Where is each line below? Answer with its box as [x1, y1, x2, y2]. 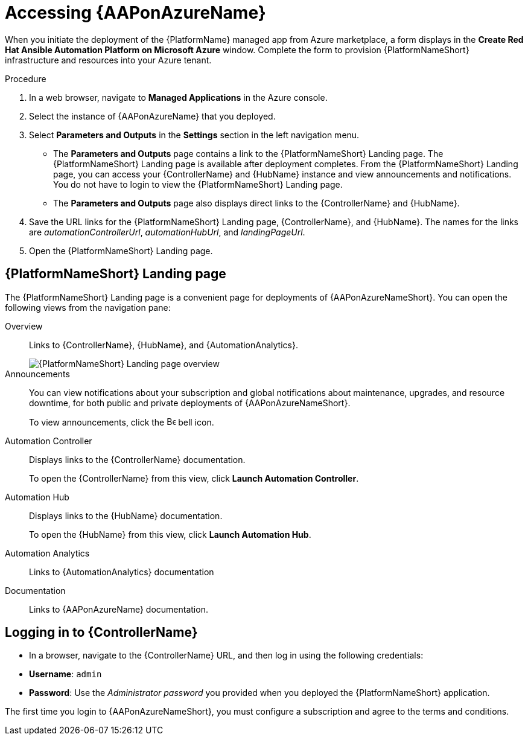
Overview [5, 321, 43, 331]
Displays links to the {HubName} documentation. [29, 510, 223, 521]
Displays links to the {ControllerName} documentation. [29, 454, 246, 465]
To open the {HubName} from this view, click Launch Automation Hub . [29, 529, 311, 540]
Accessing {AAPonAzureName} [5, 2, 266, 23]
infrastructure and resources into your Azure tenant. [5, 54, 212, 65]
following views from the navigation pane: [5, 302, 171, 313]
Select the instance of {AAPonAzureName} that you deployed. [29, 110, 276, 121]
